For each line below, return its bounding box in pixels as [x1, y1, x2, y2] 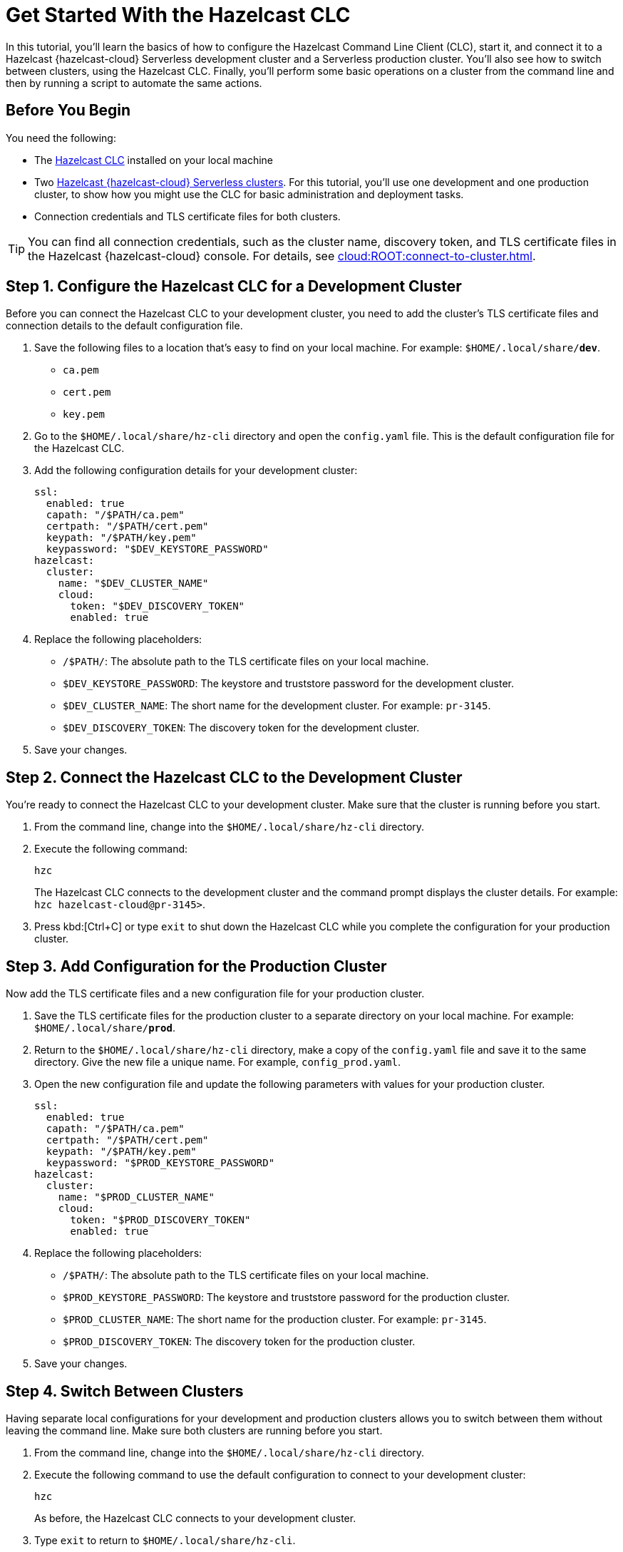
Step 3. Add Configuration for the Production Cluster [6, 957, 387, 975]
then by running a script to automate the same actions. [6, 76, 262, 89]
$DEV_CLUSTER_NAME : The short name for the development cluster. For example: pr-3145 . [63, 699, 491, 712]
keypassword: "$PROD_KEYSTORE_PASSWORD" [46, 1157, 275, 1169]
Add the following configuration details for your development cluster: [34, 464, 358, 477]
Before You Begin [6, 101, 131, 120]
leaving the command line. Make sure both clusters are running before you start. [6, 1424, 383, 1437]
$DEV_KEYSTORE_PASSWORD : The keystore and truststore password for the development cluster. [63, 677, 514, 690]
